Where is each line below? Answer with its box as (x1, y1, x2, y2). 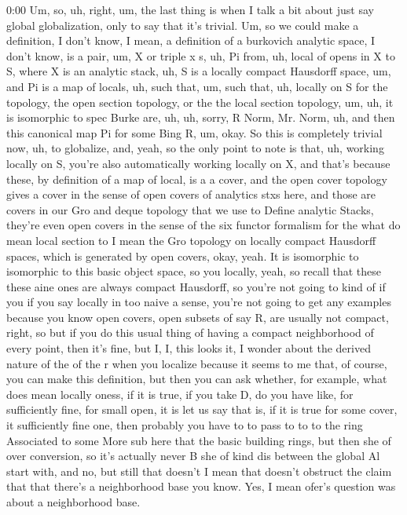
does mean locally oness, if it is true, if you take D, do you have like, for (6, 385, 354, 402)
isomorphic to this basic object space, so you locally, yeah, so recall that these (6, 263, 381, 279)
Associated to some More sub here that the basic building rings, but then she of (6, 432, 391, 448)
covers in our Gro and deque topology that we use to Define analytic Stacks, (6, 201, 374, 217)
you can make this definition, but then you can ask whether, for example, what (6, 371, 387, 387)
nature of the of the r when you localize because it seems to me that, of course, (6, 355, 387, 371)
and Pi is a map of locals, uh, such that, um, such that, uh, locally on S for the (6, 78, 388, 94)
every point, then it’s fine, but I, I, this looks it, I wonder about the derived (6, 340, 371, 356)
